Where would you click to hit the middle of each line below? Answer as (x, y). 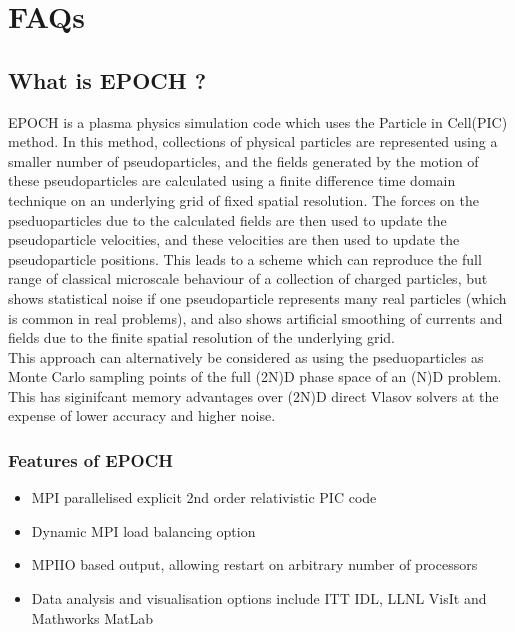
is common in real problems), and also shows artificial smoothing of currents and (255, 317)
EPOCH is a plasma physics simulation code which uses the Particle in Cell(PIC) (258, 121)
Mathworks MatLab (92, 617)
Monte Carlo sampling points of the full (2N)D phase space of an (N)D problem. (255, 376)
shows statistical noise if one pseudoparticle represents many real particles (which (257, 297)
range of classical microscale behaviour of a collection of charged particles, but (248, 278)
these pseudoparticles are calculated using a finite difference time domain (232, 180)
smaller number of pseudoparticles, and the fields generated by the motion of (243, 160)
